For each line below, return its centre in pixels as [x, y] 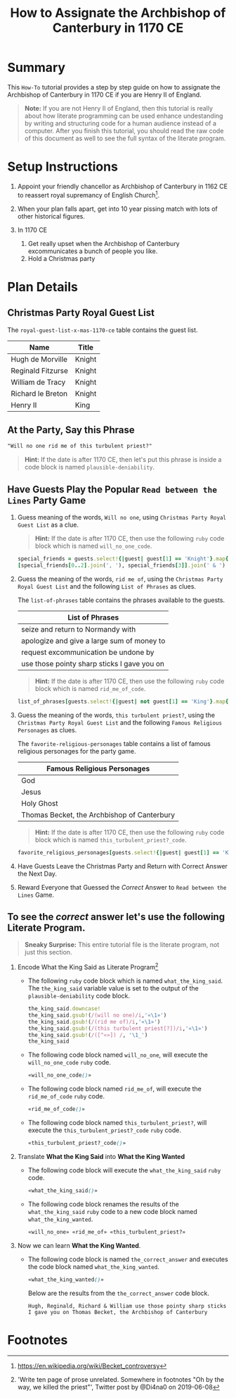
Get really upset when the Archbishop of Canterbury [104, 243]
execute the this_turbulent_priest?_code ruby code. [104, 1130]
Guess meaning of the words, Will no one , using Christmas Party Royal [122, 517]
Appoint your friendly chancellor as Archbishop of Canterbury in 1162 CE [123, 186]
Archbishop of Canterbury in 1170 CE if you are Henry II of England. [104, 94]
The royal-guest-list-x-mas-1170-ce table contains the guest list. [103, 330]
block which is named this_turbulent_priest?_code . [111, 840]
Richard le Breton [39, 393]
